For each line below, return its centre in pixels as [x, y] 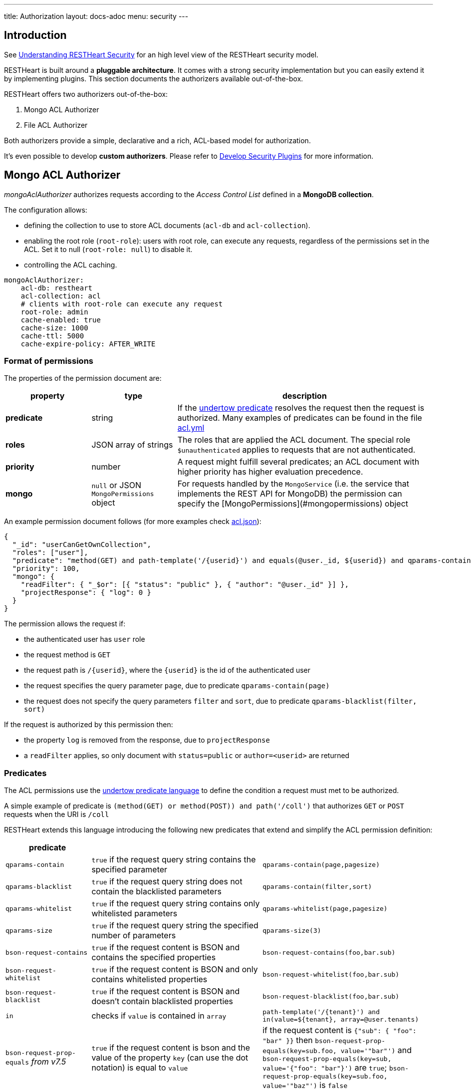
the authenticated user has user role [85, 639]
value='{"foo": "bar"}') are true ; [325, 1068]
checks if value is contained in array [159, 1016]
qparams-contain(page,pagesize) [321, 864]
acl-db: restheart [57, 288]
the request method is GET [67, 655]
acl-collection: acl [61, 296]
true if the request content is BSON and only [175, 969]
